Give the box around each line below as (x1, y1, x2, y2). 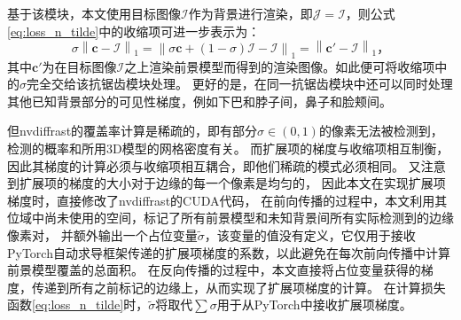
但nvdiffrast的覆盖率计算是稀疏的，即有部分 (7, 121, 258, 140)
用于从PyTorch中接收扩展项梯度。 (216, 295, 412, 314)
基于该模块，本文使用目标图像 (7, 4, 181, 22)
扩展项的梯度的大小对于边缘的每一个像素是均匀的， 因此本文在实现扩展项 (19, 174, 446, 192)
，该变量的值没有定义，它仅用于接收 (204, 226, 416, 245)
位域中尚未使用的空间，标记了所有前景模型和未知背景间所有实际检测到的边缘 (7, 208, 454, 227)
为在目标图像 (42, 57, 117, 75)
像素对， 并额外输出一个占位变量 (7, 226, 198, 245)
